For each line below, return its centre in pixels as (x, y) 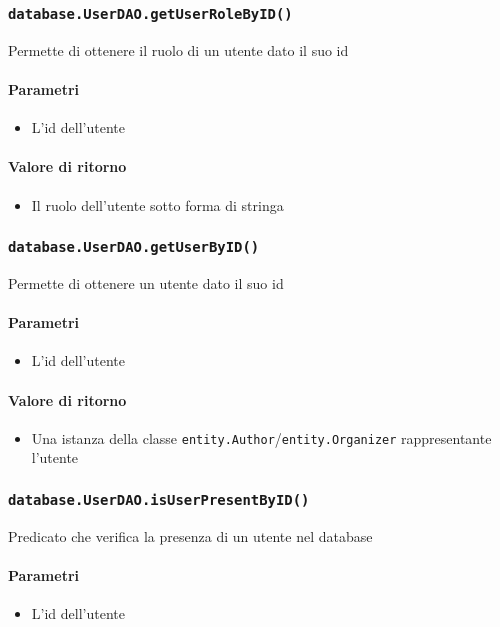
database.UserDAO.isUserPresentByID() (159, 499)
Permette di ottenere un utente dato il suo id (146, 282)
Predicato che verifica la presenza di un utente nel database (190, 535)
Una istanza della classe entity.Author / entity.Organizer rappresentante (261, 437)
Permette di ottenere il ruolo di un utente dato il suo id (178, 49)
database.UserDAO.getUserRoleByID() (150, 13)
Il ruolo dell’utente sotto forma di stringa (157, 204)
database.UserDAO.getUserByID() (134, 247)
